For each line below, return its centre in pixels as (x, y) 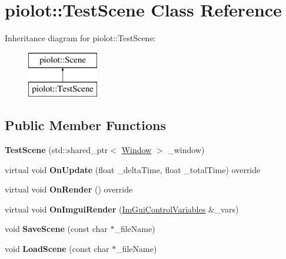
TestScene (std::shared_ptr (56, 150)
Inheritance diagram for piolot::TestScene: (80, 38)
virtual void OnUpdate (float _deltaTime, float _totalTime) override (133, 169)
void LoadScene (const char (57, 249)
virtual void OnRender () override (69, 189)
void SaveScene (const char (56, 229)
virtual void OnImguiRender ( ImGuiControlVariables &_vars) (122, 209)
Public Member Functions (85, 125)
